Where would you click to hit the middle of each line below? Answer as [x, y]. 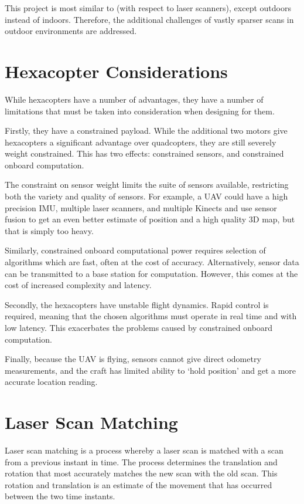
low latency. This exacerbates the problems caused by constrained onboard [139, 327]
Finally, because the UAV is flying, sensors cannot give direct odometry [133, 359]
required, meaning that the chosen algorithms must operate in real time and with [151, 316]
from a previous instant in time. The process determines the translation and [141, 461]
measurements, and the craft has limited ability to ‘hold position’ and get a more [151, 370]
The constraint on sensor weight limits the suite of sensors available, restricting [147, 185]
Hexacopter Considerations [116, 71]
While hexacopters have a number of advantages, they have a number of [134, 99]
